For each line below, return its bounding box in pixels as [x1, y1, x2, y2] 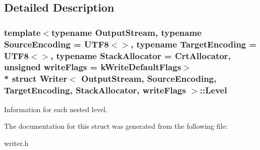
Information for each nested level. [4, 104, 108, 114]
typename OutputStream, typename [51, 26, 202, 38]
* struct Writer [4, 72, 68, 85]
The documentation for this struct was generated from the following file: [4, 121, 228, 131]
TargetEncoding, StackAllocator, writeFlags [4, 84, 186, 96]
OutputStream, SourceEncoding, [81, 72, 217, 85]
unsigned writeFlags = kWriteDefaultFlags [4, 61, 181, 73]
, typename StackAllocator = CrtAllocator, [50, 49, 231, 62]
